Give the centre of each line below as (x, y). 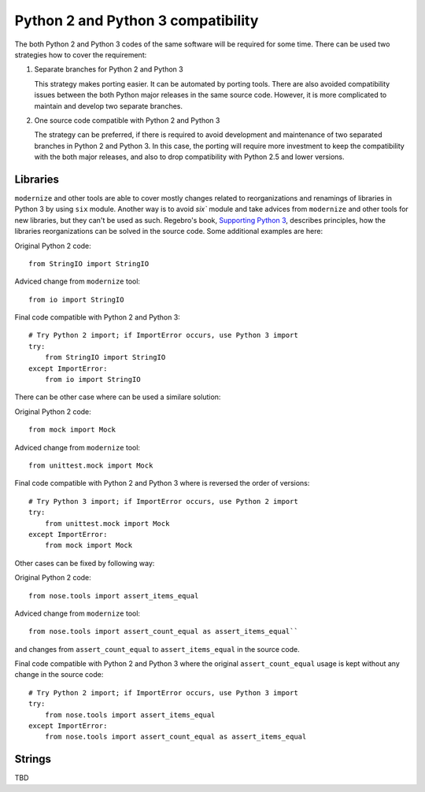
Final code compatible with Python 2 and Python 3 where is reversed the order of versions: (162, 483)
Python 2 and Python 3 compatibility (137, 20)
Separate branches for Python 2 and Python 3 (109, 69)
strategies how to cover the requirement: (81, 54)
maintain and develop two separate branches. (109, 105)
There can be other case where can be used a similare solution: (118, 397)
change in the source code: (59, 675)
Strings (33, 759)
